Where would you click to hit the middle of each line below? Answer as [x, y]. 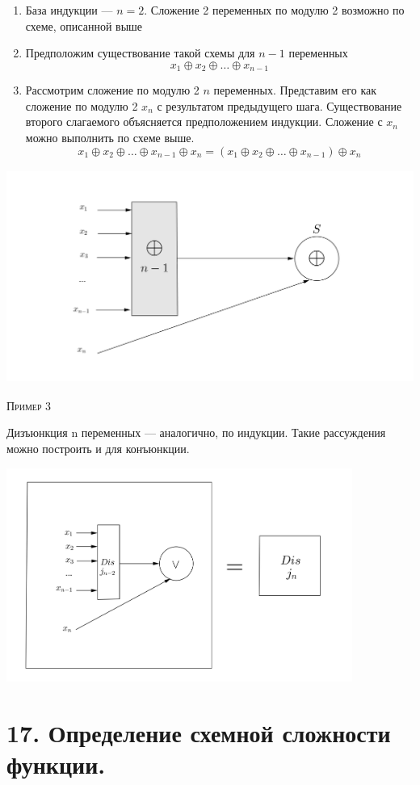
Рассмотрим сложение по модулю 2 [112, 90]
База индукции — [69, 10]
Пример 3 [29, 405]
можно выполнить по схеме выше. [110, 138]
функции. [56, 764]
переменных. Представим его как [295, 90]
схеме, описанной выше [84, 25]
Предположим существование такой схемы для [140, 53]
